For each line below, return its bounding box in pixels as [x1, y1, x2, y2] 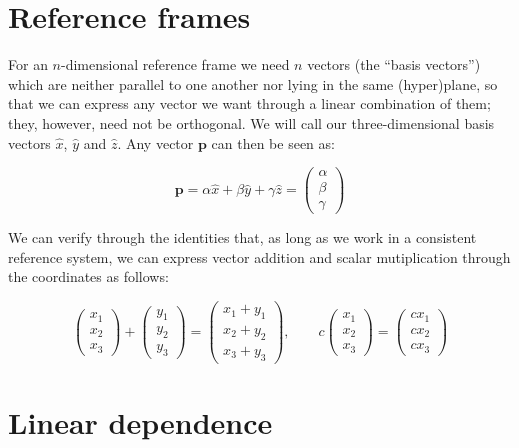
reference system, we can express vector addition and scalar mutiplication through [8, 246, 511, 267]
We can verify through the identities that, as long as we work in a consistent [8, 227, 477, 248]
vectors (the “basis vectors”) [307, 54, 481, 75]
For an [8, 54, 48, 75]
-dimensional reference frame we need [60, 54, 290, 75]
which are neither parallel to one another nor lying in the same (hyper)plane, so [8, 73, 498, 94]
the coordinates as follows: [8, 266, 169, 287]
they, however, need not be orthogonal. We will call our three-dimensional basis [8, 112, 495, 133]
